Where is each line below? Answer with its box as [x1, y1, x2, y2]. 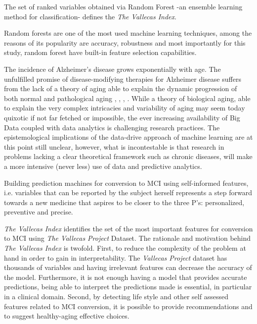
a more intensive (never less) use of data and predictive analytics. [4, 161, 202, 171]
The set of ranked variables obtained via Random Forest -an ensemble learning [4, 1, 243, 11]
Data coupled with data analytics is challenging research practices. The [4, 122, 220, 132]
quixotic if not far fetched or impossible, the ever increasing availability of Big [4, 112, 240, 122]
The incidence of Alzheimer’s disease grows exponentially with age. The [4, 63, 221, 74]
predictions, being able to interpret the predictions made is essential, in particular [4, 281, 252, 292]
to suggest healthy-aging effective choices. [4, 311, 129, 321]
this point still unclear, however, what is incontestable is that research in [4, 141, 224, 152]
